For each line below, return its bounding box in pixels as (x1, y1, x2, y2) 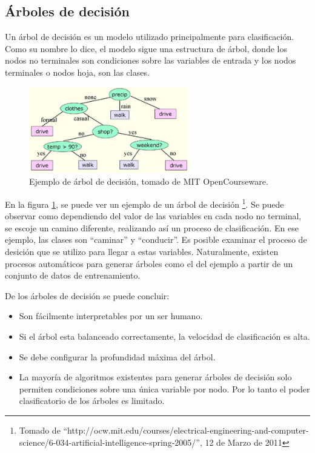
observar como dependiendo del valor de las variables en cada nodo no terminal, (5, 210, 302, 222)
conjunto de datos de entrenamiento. (5, 269, 141, 282)
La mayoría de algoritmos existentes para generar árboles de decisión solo (19, 371, 292, 383)
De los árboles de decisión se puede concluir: (5, 289, 170, 302)
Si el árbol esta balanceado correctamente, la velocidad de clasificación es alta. (19, 329, 310, 342)
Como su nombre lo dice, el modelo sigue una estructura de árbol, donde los (5, 42, 287, 55)
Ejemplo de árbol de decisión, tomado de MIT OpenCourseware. (29, 175, 268, 188)
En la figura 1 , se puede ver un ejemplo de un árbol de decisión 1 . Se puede (5, 196, 284, 210)
